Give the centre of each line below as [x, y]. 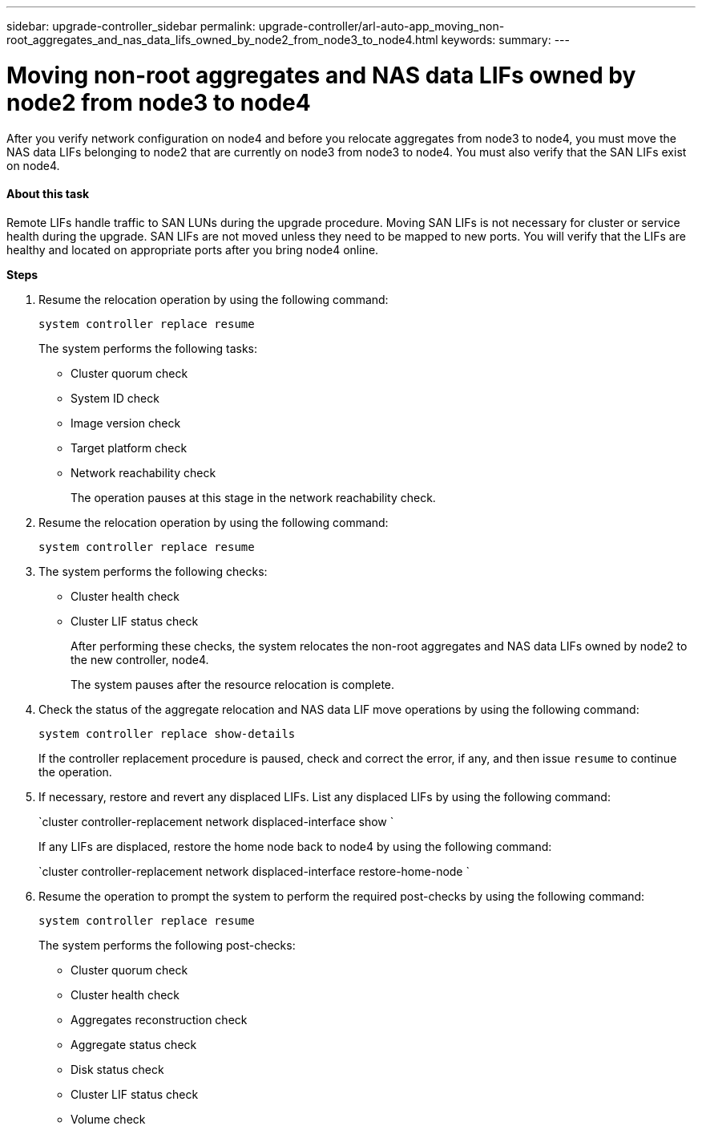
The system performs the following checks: [153, 571]
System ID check [115, 398]
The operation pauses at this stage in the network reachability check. [253, 497]
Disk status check [117, 1069]
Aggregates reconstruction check [159, 1019]
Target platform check [129, 448]
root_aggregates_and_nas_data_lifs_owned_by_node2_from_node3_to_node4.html [222, 40]
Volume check [108, 1119]
